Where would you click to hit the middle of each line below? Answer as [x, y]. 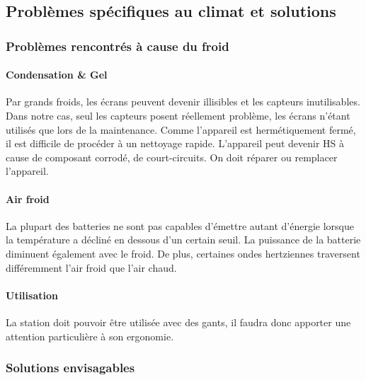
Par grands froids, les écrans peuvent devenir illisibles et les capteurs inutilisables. [183, 102]
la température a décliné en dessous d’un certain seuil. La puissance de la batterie [183, 240]
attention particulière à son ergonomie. [90, 336]
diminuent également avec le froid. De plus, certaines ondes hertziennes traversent [183, 253]
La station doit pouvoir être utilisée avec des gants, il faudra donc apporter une [178, 322]
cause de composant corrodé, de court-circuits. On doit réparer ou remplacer [172, 157]
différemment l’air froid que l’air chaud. [91, 267]
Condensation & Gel [57, 75]
